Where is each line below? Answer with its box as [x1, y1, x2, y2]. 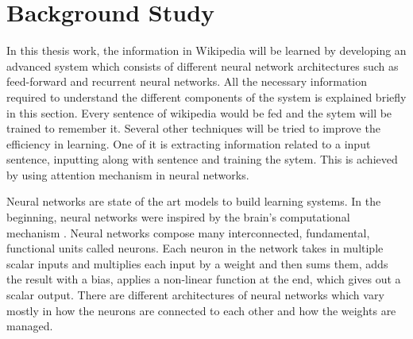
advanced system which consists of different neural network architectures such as [6, 57, 399, 74]
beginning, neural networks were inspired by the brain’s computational [6, 209, 350, 225]
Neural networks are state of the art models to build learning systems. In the [6, 193, 381, 210]
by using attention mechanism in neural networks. [6, 166, 249, 183]
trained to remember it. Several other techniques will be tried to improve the [6, 120, 380, 137]
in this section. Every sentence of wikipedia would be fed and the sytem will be [6, 104, 392, 121]
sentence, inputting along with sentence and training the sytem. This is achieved [6, 151, 398, 168]
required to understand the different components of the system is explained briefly [6, 88, 407, 105]
